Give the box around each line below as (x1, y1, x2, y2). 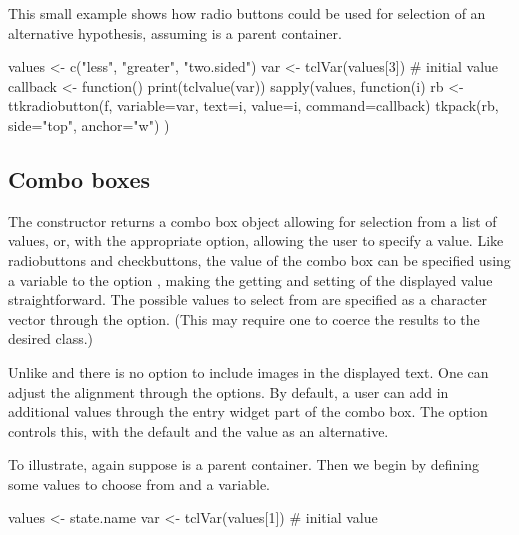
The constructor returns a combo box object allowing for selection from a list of (8, 210, 497, 231)
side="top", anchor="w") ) (8, 114, 170, 135)
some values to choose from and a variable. (8, 473, 270, 494)
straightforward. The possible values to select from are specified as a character (8, 289, 488, 310)
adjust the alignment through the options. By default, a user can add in (8, 381, 449, 402)
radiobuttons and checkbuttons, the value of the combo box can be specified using (8, 249, 511, 270)
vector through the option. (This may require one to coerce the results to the (8, 308, 480, 329)
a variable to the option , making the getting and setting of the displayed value (8, 269, 493, 290)
